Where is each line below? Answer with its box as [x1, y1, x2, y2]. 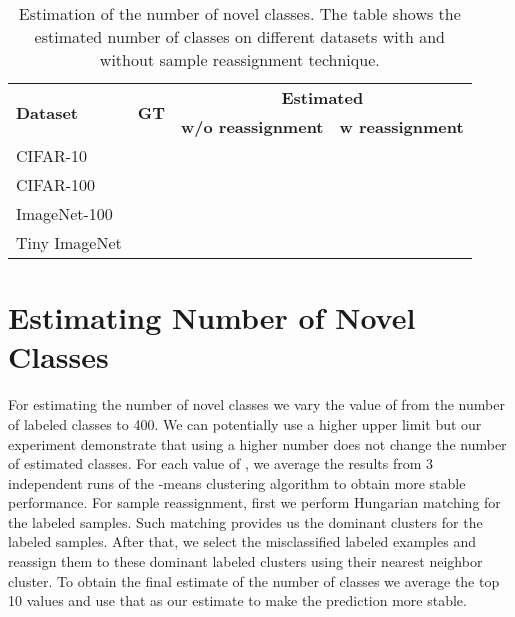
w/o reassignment [181, 115, 324, 138]
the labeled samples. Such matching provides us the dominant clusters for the [8, 511, 483, 532]
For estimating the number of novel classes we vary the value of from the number [8, 394, 505, 415]
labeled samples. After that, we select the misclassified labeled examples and [8, 531, 476, 552]
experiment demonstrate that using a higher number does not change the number [8, 433, 507, 454]
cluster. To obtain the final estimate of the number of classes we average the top [8, 570, 500, 591]
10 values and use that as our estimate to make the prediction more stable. [8, 590, 467, 611]
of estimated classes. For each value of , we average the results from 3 [8, 453, 433, 474]
